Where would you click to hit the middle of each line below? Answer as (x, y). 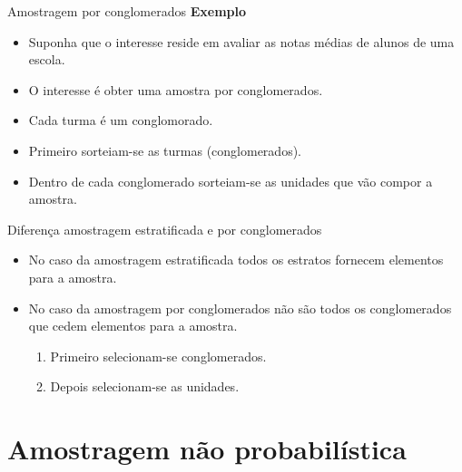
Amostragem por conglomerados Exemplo (127, 11)
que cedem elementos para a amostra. (133, 326)
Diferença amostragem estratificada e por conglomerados (165, 229)
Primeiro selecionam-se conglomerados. (158, 356)
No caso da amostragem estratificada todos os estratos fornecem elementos (236, 260)
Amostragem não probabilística (207, 449)
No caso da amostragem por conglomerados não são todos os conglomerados (240, 308)
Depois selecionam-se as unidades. (145, 386)
